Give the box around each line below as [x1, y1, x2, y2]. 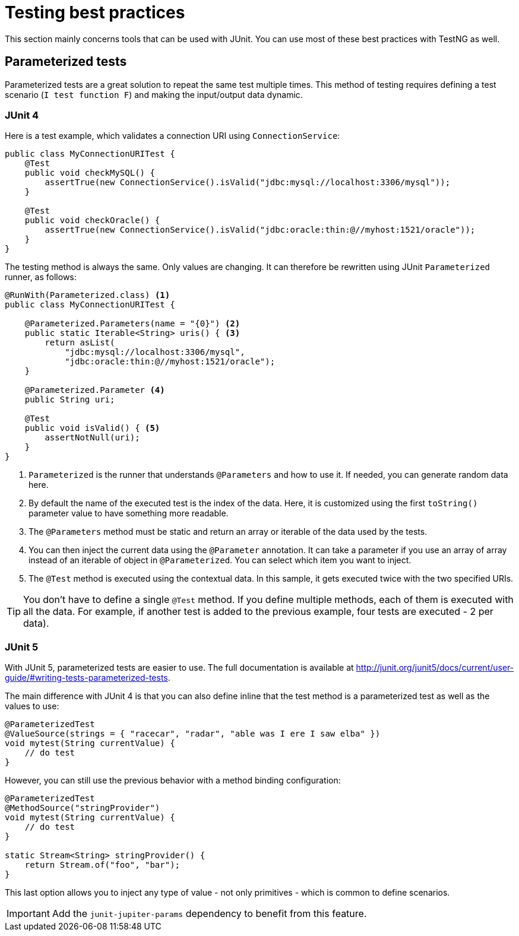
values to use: [5, 701, 59, 712]
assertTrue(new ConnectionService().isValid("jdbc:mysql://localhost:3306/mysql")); [45, 177, 451, 188]
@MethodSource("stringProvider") [5, 803, 160, 813]
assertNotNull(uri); [45, 433, 140, 443]
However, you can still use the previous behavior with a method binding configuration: [5, 775, 341, 786]
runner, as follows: [5, 272, 77, 283]
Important [7, 908, 50, 920]
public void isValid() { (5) [24, 423, 160, 433]
